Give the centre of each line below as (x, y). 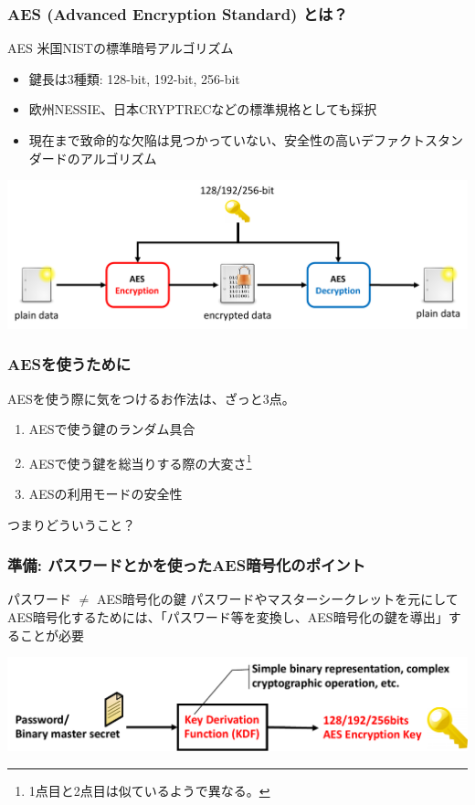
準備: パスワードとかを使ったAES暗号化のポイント (187, 565)
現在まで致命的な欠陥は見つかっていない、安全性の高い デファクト (227, 140)
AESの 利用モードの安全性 (106, 494)
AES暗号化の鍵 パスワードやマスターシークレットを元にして (277, 599)
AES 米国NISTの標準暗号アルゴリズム (121, 48)
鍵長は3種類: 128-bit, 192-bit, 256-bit (134, 78)
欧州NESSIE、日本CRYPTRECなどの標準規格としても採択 (203, 109)
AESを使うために (69, 364)
